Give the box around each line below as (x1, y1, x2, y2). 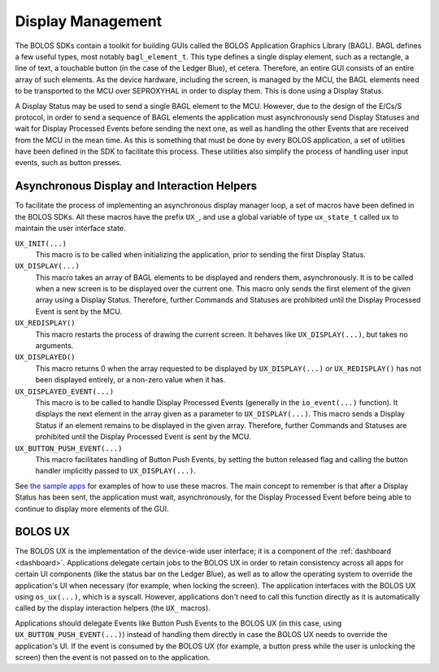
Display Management (15, 12, 163, 30)
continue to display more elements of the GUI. (15, 504, 169, 513)
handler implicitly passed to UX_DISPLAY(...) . (35, 466, 197, 476)
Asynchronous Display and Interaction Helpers (15, 179, 258, 193)
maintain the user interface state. (15, 224, 126, 233)
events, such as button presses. (15, 158, 122, 168)
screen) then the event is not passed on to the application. (15, 652, 211, 662)
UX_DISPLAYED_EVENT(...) (15, 386, 114, 396)
